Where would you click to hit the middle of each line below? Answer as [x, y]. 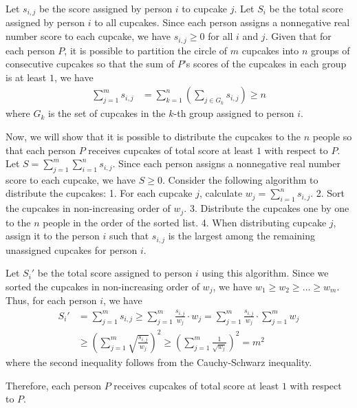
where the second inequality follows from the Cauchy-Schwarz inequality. [159, 362]
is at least [26, 77]
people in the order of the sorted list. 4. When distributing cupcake [185, 222]
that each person [41, 150]
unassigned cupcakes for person [72, 249]
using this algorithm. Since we [265, 273]
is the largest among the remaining [242, 236]
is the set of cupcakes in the [107, 113]
